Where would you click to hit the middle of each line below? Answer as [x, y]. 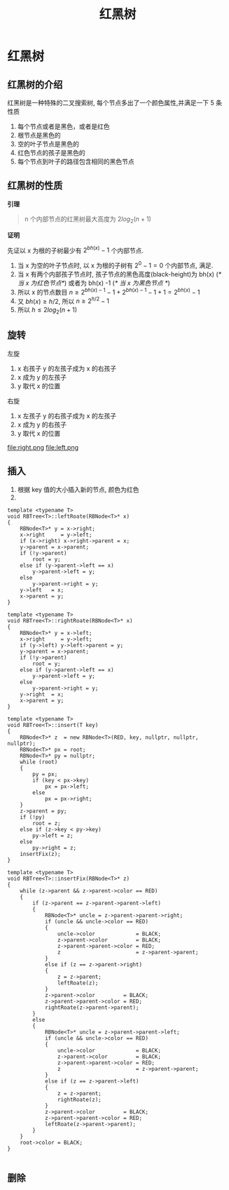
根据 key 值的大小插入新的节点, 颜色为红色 [78, 489]
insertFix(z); [40, 854]
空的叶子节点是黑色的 [48, 144]
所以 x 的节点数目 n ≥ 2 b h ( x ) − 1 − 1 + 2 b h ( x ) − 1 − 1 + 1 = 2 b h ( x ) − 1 [109, 291]
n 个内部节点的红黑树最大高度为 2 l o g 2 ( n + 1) [88, 220]
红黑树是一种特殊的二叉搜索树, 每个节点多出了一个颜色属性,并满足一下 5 [111, 103]
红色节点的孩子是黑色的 [51, 153]
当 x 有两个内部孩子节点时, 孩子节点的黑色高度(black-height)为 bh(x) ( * [119, 274]
